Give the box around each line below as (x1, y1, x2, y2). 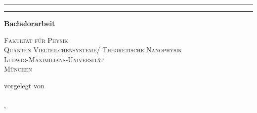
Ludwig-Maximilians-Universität (4, 54, 104, 64)
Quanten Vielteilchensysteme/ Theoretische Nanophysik (4, 44, 182, 55)
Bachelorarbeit (4, 18, 55, 28)
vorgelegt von (4, 80, 44, 90)
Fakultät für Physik (4, 35, 68, 45)
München (4, 64, 32, 74)
